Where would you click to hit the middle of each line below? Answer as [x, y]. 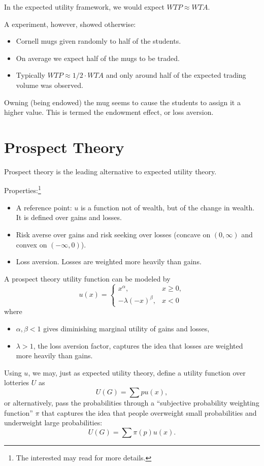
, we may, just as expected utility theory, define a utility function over [137, 372]
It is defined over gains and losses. [69, 217]
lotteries [17, 382]
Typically [30, 75]
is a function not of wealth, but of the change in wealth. [168, 207]
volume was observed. [49, 85]
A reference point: [44, 207]
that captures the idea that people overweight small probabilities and [149, 412]
